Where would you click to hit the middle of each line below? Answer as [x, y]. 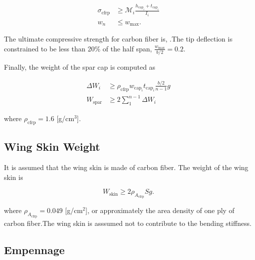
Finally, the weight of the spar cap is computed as [80, 67]
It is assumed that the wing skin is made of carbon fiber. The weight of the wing [126, 167]
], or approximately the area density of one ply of [160, 210]
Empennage [34, 249]
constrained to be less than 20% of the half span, [78, 48]
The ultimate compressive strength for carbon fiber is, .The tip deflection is [118, 39]
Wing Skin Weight [52, 147]
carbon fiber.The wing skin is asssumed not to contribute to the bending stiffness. [128, 223]
